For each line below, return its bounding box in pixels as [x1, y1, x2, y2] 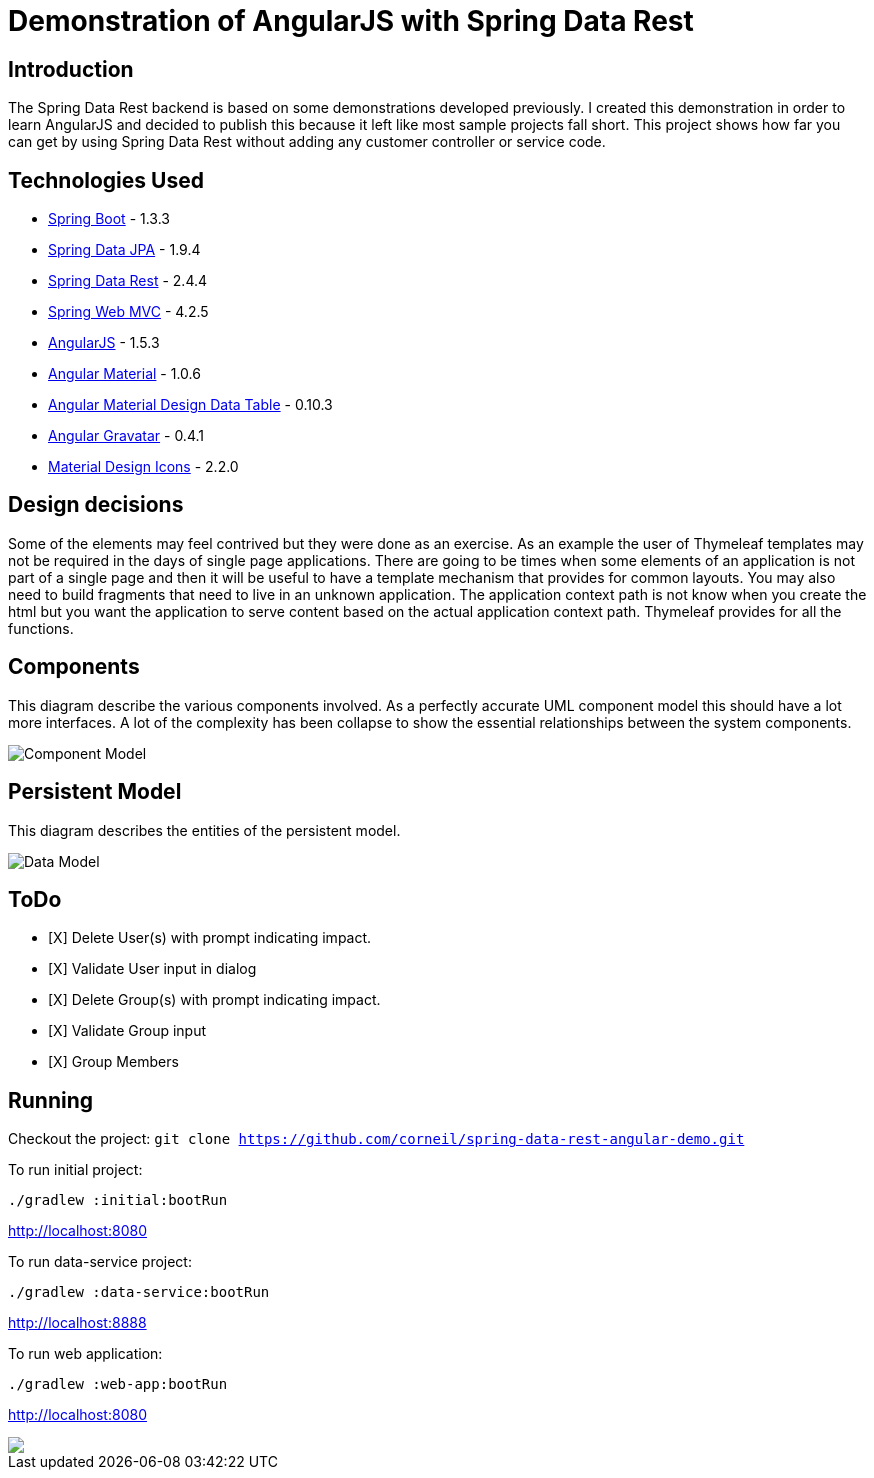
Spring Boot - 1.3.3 [48, 210, 170, 228]
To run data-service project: [8, 1253, 192, 1271]
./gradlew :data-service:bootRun [8, 1284, 270, 1301]
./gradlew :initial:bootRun [8, 1192, 228, 1209]
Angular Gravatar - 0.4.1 [48, 427, 204, 445]
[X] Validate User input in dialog [48, 960, 257, 978]
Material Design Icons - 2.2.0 [48, 458, 239, 476]
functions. [8, 619, 74, 637]
